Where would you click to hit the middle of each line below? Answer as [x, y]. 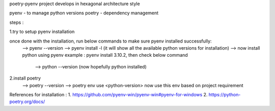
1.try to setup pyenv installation [42, 32]
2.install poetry [25, 78]
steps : [17, 22]
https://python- [225, 94]
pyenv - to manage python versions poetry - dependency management [84, 13]
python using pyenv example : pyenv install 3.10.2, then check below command [105, 55]
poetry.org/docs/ [27, 102]
